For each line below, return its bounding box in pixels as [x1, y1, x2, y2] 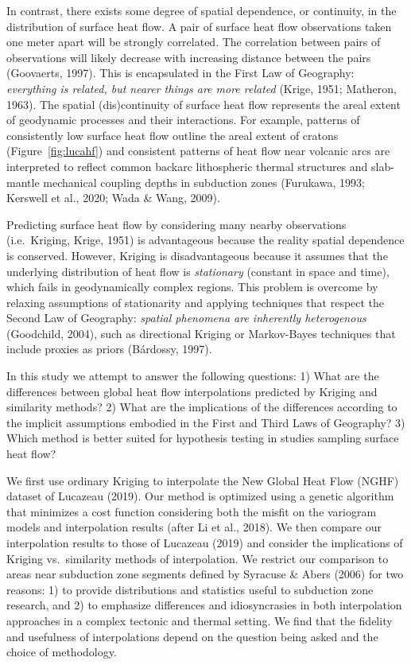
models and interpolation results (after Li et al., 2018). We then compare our [6, 519, 382, 535]
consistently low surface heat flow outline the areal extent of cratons [6, 126, 339, 143]
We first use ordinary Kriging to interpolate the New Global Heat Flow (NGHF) [6, 472, 399, 488]
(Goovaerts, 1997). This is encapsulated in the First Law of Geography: [6, 64, 355, 81]
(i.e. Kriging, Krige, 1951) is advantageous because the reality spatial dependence [6, 231, 405, 248]
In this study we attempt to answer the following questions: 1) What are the [6, 367, 379, 384]
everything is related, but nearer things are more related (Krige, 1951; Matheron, [6, 80, 397, 96]
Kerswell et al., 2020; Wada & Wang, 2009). [6, 189, 220, 206]
